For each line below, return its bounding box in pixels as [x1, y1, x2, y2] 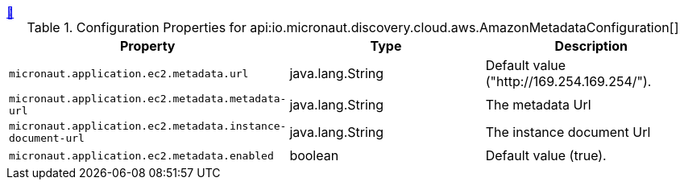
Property [119, 38, 176, 54]
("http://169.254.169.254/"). [485, 73, 652, 89]
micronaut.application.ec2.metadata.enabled [9, 149, 274, 162]
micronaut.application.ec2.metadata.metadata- [9, 93, 287, 105]
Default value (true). [485, 147, 607, 163]
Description [554, 38, 628, 54]
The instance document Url [485, 124, 651, 140]
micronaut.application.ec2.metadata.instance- [9, 120, 287, 132]
